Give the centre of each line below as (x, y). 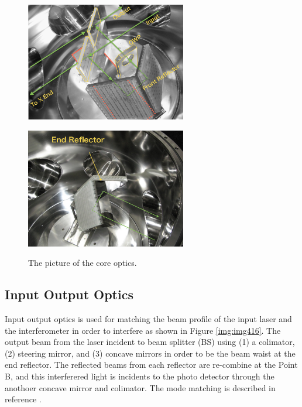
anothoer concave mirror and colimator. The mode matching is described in (140, 387)
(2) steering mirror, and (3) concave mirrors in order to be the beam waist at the (150, 353)
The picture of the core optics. (83, 263)
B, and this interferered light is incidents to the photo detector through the (140, 376)
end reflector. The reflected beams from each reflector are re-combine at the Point (151, 365)
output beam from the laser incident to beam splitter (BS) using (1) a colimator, (150, 342)
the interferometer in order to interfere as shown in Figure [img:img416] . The (143, 330)
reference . (23, 399)
